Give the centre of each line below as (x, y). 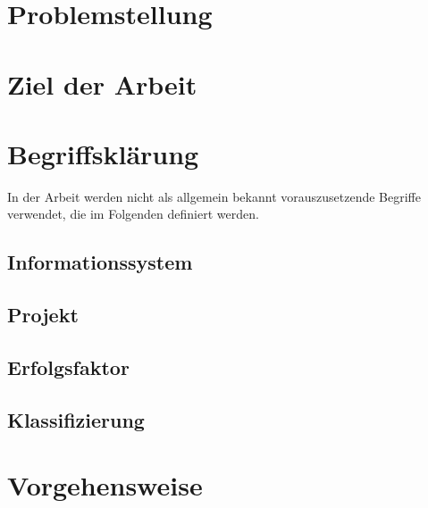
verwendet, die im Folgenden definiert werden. (133, 214)
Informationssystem (100, 262)
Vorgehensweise (105, 485)
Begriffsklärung (103, 153)
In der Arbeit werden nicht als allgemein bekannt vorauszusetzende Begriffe (214, 196)
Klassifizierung (76, 419)
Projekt (43, 315)
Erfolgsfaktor (68, 367)
